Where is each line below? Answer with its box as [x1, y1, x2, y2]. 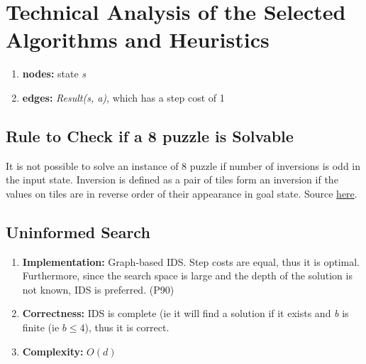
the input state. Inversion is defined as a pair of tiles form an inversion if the [6, 172, 338, 187]
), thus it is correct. [84, 320, 170, 335]
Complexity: [22, 343, 84, 358]
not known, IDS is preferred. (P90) [22, 282, 174, 296]
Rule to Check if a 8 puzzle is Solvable [6, 124, 294, 146]
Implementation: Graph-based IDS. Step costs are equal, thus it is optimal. [22, 254, 360, 269]
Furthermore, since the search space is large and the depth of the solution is [22, 268, 353, 283]
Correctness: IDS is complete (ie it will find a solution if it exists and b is [22, 306, 349, 321]
